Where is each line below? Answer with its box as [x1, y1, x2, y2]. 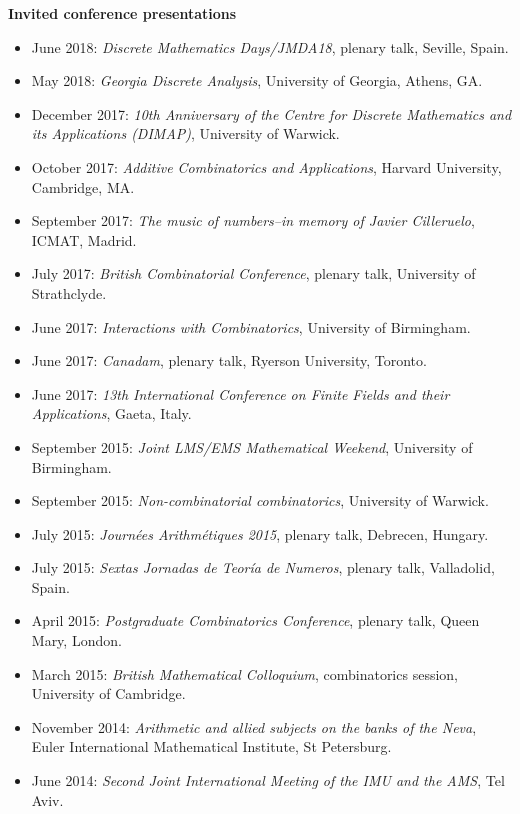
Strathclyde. [31, 282, 107, 303]
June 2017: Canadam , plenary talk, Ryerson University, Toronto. [31, 350, 427, 371]
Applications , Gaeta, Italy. [31, 403, 192, 424]
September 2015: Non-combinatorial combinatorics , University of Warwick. [31, 490, 489, 511]
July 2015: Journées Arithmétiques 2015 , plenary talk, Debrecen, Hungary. [31, 523, 489, 544]
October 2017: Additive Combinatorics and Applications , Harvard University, [31, 156, 502, 177]
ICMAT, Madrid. [31, 229, 137, 250]
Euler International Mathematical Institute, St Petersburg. [31, 736, 392, 757]
